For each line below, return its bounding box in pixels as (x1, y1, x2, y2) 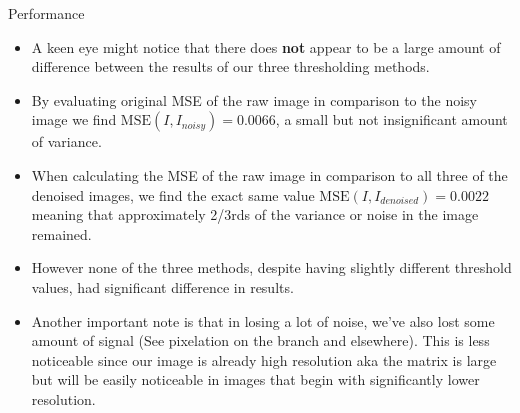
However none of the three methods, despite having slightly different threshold (31, 257, 512, 278)
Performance (8, 3, 85, 23)
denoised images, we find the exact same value (31, 184, 315, 205)
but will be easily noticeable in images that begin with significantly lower (31, 369, 480, 390)
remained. (31, 223, 92, 244)
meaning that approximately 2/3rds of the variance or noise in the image (31, 204, 479, 225)
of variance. (31, 131, 102, 152)
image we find (31, 109, 117, 130)
